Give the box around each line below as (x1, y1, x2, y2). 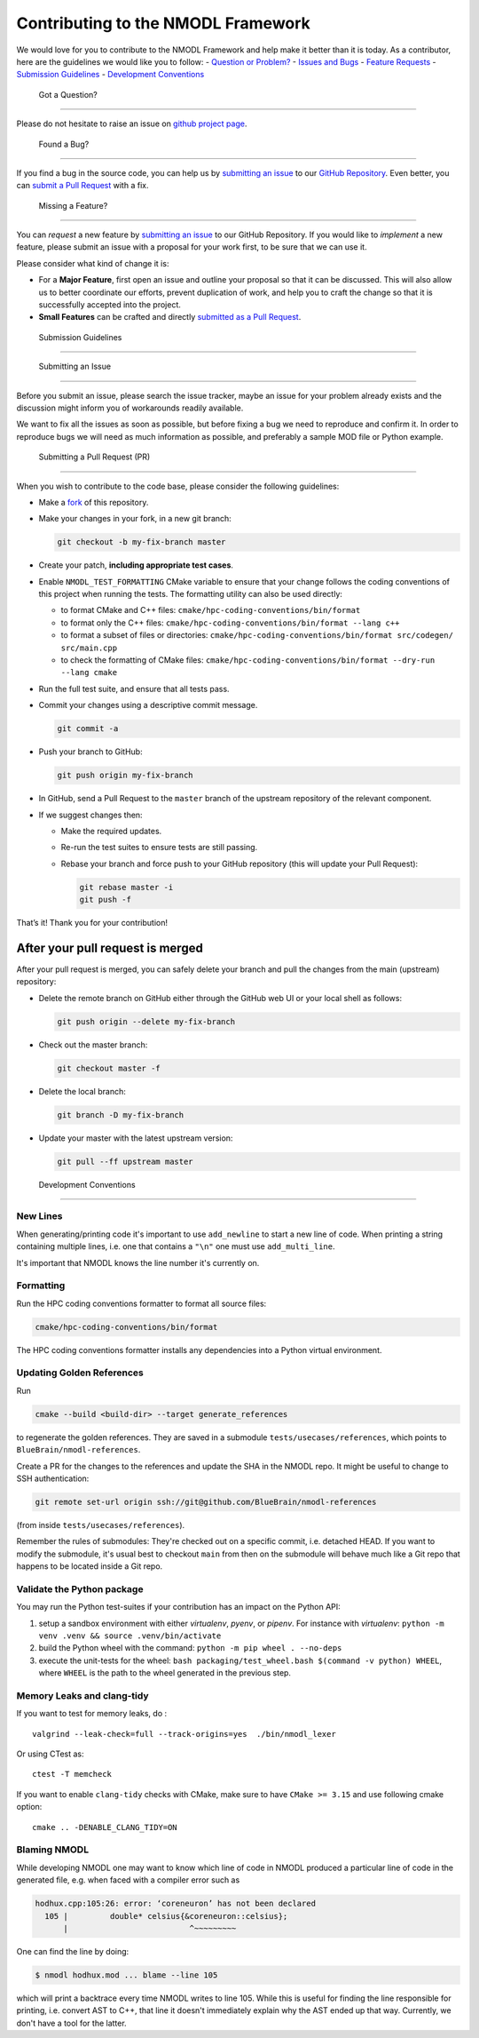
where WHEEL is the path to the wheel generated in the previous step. (38, 1668, 292, 1678)
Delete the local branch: (38, 1086, 126, 1096)
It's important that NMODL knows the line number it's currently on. (16, 1257, 260, 1268)
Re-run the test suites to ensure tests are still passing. (60, 842, 258, 853)
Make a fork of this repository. (38, 497, 149, 507)
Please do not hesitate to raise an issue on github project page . (16, 118, 247, 129)
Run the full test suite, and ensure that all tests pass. (38, 683, 230, 694)
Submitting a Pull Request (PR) (38, 451, 151, 462)
